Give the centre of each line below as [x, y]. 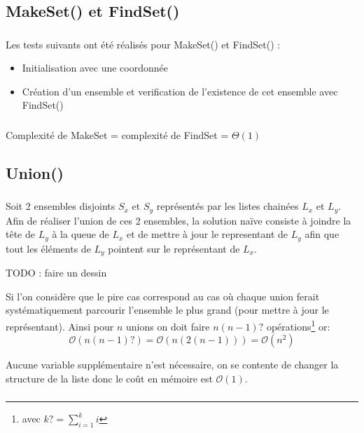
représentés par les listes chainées [227, 206]
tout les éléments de [48, 248]
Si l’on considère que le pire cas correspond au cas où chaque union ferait [163, 296]
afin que [322, 234]
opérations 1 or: [298, 325]
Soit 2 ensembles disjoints [61, 206]
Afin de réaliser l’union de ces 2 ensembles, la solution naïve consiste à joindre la [178, 220]
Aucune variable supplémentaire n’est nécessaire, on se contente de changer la [172, 365]
